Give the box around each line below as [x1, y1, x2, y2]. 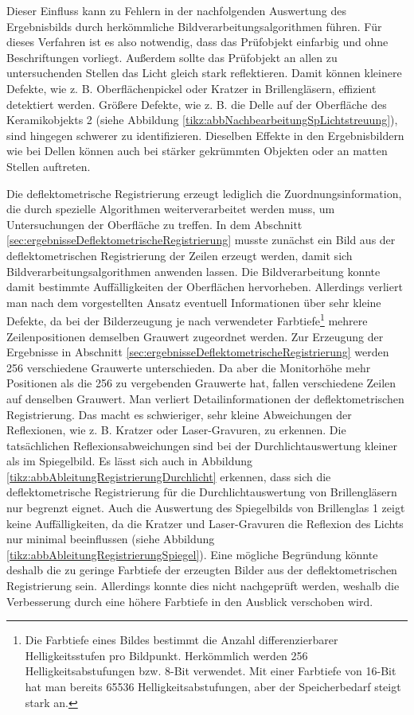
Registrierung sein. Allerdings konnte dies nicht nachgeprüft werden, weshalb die [6, 577, 400, 594]
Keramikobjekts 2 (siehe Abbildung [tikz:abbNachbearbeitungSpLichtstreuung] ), [6, 111, 398, 128]
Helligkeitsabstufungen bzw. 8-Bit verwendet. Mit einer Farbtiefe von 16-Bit [25, 663, 396, 679]
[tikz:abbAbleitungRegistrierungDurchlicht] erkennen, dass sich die [6, 468, 331, 484]
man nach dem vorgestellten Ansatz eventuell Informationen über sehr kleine [6, 293, 381, 310]
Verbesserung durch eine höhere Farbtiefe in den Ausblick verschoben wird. [6, 593, 373, 609]
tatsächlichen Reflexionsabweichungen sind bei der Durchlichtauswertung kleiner [6, 437, 397, 453]
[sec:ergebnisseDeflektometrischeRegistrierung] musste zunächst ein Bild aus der [6, 231, 396, 248]
